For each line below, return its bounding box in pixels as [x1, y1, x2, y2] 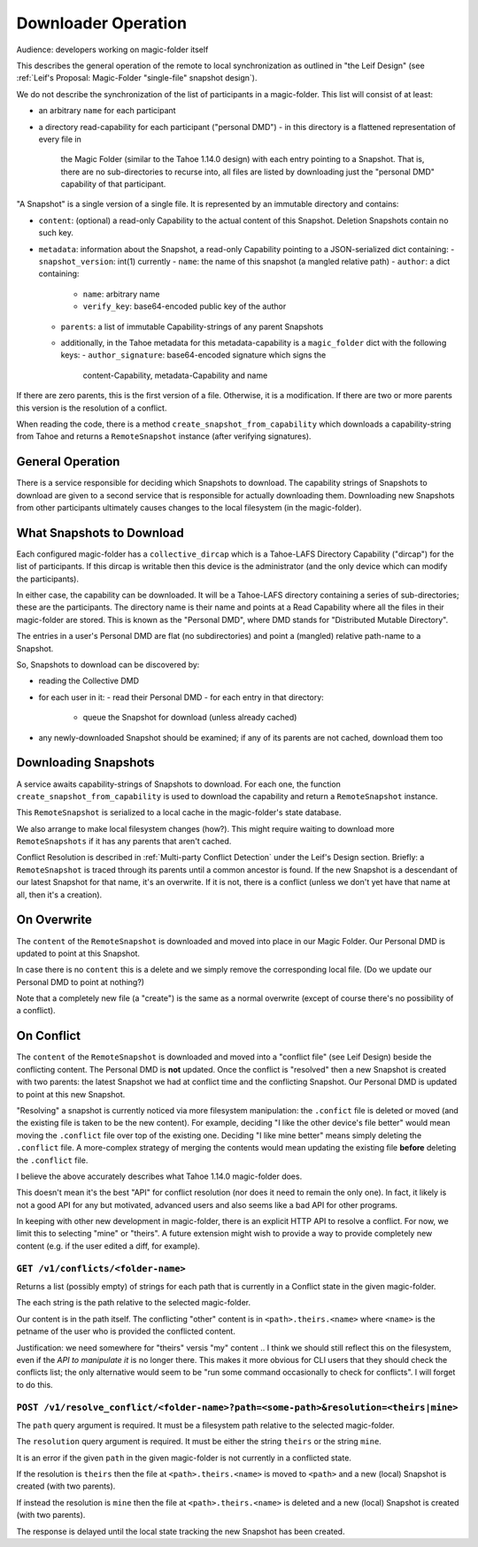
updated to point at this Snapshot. [16, 948, 141, 958]
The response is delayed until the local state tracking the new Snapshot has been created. [16, 1526, 345, 1536]
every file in [38, 134, 81, 144]
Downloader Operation [16, 13, 188, 33]
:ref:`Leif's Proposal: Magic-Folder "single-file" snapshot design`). [16, 73, 258, 83]
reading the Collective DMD [38, 675, 139, 686]
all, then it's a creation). [16, 889, 103, 900]
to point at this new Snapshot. [16, 1089, 126, 1099]
